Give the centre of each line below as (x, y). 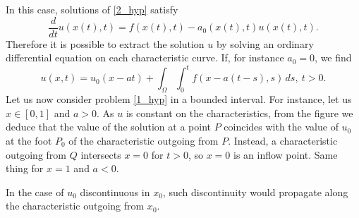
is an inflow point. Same (285, 154)
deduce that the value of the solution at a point (108, 127)
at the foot (29, 140)
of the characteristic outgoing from (144, 140)
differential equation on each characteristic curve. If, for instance (145, 57)
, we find (333, 57)
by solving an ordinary (265, 43)
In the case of (35, 192)
